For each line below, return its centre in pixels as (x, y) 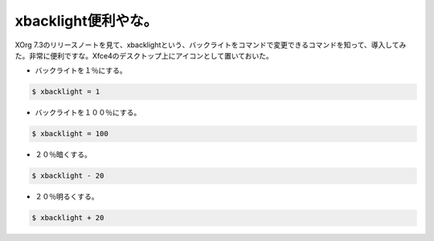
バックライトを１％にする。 (81, 70)
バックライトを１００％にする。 (88, 113)
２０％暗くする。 (63, 155)
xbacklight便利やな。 (86, 21)
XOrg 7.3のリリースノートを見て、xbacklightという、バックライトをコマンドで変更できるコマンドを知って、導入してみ (211, 45)
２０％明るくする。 (67, 197)
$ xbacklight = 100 (70, 134)
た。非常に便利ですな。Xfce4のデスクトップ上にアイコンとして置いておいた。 (144, 55)
